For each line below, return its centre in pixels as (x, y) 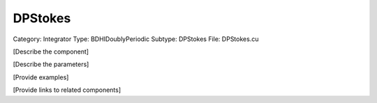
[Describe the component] (51, 51)
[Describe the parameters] (51, 64)
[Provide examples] (41, 77)
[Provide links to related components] (67, 90)
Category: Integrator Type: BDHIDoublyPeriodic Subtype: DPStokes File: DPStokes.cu (136, 39)
